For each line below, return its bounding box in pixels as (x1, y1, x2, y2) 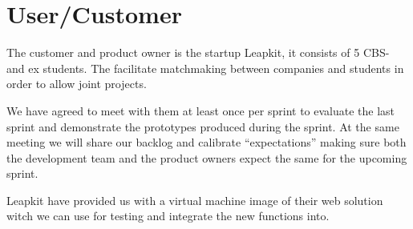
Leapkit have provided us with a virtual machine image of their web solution (6, 191, 383, 208)
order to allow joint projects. (6, 75, 147, 92)
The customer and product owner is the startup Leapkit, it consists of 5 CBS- (6, 44, 390, 61)
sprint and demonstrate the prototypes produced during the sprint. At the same (6, 118, 399, 135)
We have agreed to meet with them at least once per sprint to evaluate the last (6, 102, 395, 119)
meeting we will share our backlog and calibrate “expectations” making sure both (6, 134, 407, 151)
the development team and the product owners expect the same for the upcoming (6, 149, 407, 166)
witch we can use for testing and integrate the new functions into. (6, 207, 330, 224)
